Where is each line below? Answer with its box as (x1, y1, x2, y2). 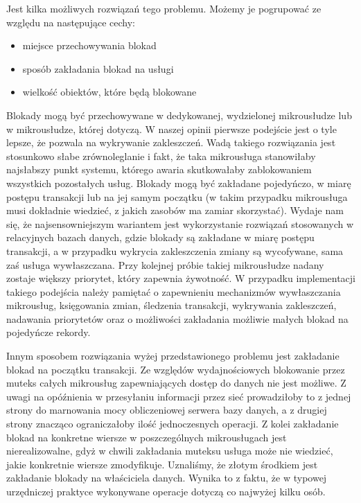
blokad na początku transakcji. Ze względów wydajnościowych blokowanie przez (6, 362, 345, 376)
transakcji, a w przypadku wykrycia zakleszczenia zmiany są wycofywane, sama (6, 243, 344, 258)
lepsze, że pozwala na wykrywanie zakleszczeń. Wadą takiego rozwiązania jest (6, 135, 336, 150)
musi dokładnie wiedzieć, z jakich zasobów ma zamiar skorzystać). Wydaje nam (6, 203, 344, 218)
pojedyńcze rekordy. (6, 325, 91, 339)
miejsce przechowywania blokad (22, 38, 157, 53)
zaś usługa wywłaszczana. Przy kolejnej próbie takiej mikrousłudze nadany (6, 257, 324, 272)
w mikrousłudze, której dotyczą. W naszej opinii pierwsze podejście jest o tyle (6, 121, 337, 136)
